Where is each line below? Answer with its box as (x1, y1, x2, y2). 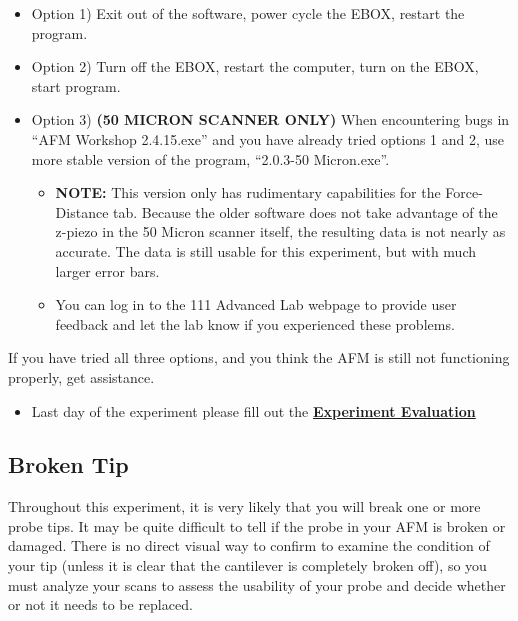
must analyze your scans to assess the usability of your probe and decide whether (8, 574, 506, 595)
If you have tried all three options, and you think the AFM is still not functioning (8, 347, 510, 368)
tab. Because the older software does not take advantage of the (113, 201, 498, 222)
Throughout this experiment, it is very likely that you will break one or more (8, 496, 481, 517)
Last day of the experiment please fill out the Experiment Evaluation (31, 400, 476, 421)
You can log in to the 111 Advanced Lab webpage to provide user (55, 294, 457, 315)
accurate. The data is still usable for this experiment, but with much (55, 240, 477, 261)
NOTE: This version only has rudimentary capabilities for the (55, 182, 441, 203)
